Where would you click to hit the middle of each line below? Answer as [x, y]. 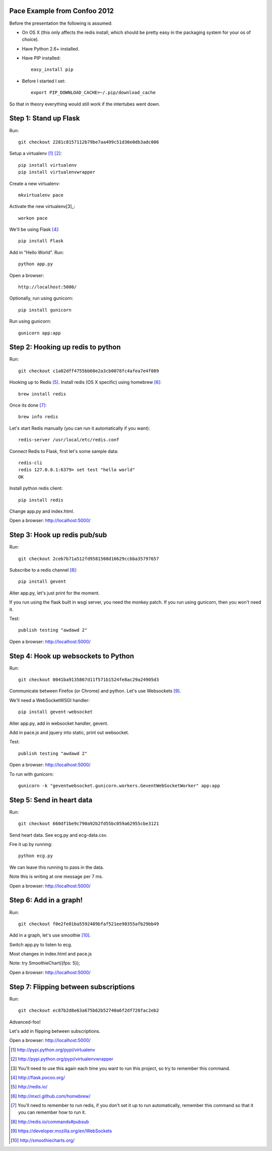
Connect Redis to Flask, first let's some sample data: [64, 451]
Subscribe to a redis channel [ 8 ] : [43, 570]
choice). [30, 39]
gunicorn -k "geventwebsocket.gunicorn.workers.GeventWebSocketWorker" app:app [119, 786]
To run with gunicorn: [31, 774]
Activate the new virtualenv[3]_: [42, 207]
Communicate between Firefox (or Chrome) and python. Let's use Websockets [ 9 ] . [95, 691]
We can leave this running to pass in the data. [57, 867]
